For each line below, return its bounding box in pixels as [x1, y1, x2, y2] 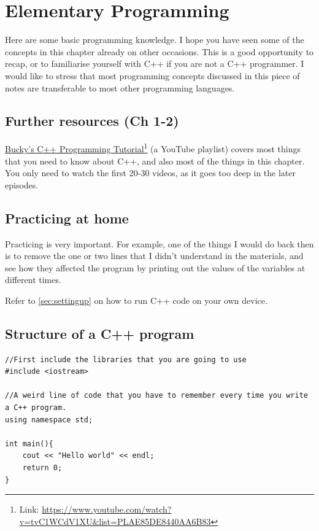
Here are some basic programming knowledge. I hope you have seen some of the [5, 33, 304, 46]
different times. [5, 273, 61, 286]
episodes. [5, 178, 39, 191]
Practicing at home [5, 208, 129, 227]
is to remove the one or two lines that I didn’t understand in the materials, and [5, 249, 304, 262]
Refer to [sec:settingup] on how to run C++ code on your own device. [5, 293, 267, 306]
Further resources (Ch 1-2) [5, 111, 179, 130]
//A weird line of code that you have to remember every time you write [5, 391, 308, 400]
